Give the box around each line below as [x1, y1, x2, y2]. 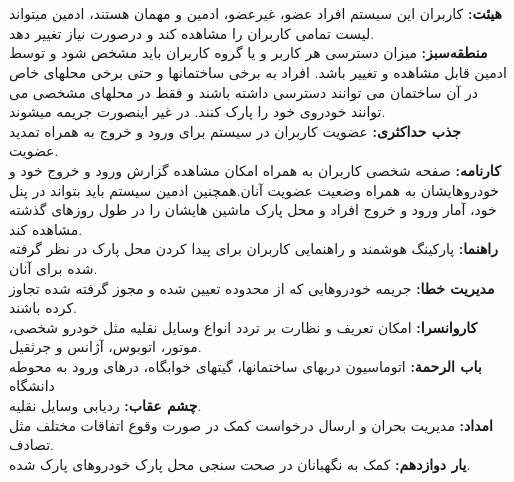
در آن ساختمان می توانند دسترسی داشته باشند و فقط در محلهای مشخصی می [9, 81, 478, 102]
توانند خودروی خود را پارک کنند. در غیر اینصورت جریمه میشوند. [9, 101, 386, 122]
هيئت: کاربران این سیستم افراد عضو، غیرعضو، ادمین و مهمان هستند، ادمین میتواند [9, 3, 502, 24]
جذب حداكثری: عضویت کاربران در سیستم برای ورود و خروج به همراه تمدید [9, 120, 461, 141]
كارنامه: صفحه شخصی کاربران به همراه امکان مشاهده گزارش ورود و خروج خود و [9, 159, 501, 180]
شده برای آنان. [9, 257, 98, 278]
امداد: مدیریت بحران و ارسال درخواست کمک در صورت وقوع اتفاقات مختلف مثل [9, 414, 493, 435]
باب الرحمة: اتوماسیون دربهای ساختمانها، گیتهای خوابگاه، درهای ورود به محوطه [9, 355, 482, 376]
